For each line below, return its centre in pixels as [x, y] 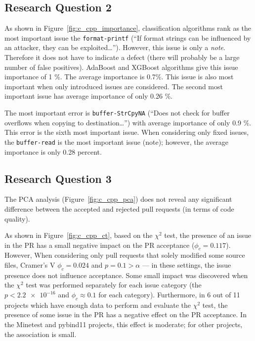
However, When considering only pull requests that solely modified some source [125, 255]
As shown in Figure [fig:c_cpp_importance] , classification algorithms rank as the [128, 28]
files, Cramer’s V [30, 265]
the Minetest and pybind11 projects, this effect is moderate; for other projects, [124, 324]
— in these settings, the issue [187, 265]
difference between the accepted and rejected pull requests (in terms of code [119, 208]
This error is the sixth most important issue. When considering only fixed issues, [127, 132]
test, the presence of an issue [208, 235]
